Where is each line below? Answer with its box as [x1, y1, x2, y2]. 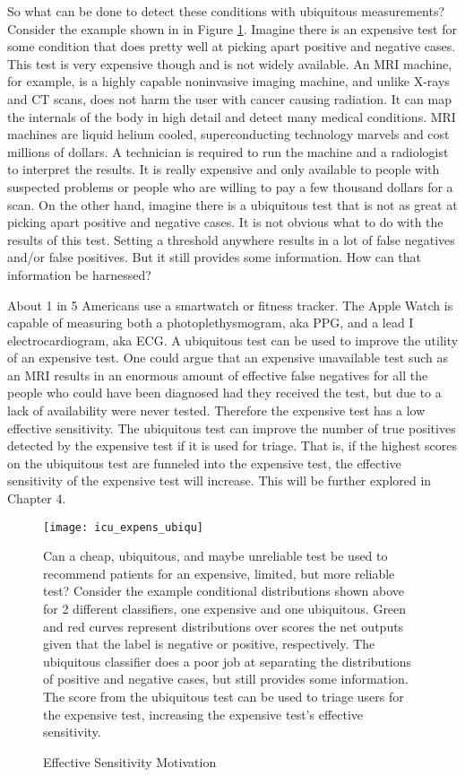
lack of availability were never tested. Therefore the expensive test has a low [7, 401, 426, 420]
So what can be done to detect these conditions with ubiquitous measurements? [7, 2, 445, 20]
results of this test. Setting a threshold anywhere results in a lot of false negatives [7, 230, 455, 249]
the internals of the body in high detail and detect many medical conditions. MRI [7, 107, 456, 126]
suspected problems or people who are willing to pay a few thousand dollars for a [7, 177, 453, 196]
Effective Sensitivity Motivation [43, 752, 217, 771]
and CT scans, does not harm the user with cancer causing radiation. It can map [7, 89, 452, 108]
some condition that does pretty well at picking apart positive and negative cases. [7, 37, 456, 56]
